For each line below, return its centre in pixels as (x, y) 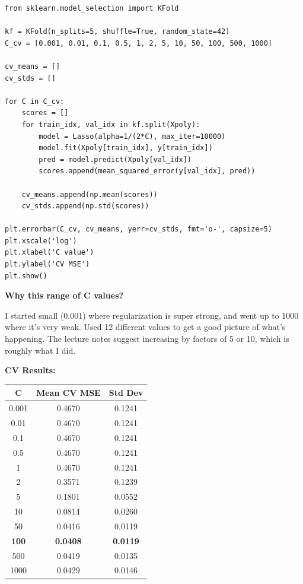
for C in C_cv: (35, 101)
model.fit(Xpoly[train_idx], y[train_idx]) (126, 148)
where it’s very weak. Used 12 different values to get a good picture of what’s (145, 327)
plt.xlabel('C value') (50, 253)
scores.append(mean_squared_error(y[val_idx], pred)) (147, 171)
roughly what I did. (40, 350)
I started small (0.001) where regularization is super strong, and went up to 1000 (152, 315)
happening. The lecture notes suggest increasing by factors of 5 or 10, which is (147, 339)
